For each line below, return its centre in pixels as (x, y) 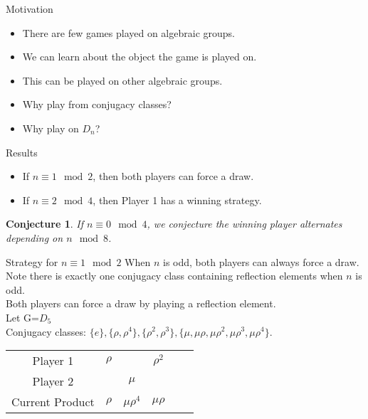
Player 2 (53, 381)
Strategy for (32, 261)
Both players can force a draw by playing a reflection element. (141, 303)
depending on (35, 237)
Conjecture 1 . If (44, 224)
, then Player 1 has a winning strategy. (177, 200)
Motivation (30, 9)
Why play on (51, 128)
